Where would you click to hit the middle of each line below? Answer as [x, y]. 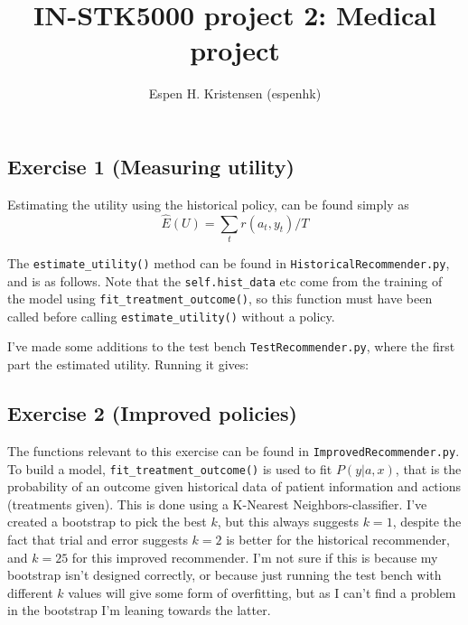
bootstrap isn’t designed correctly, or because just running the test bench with [225, 575]
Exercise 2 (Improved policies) [152, 413]
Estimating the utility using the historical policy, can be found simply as [208, 204]
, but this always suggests [288, 522]
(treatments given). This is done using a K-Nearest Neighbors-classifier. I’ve [217, 504]
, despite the [427, 522]
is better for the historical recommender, [338, 540]
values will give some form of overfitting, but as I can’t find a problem [262, 592]
